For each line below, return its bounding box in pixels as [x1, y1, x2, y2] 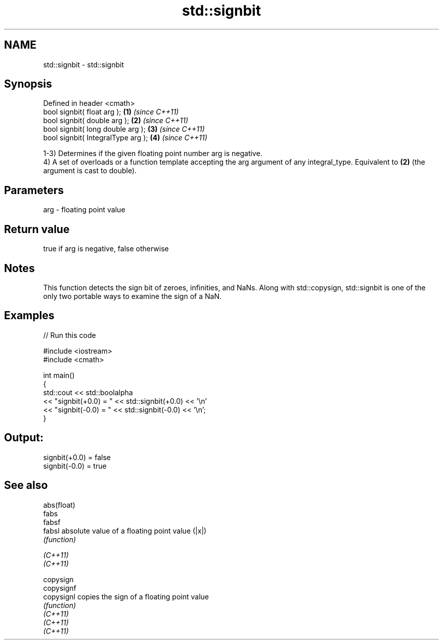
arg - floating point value [43, 205, 125, 214]
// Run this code [43, 330, 96, 339]
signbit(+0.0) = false [43, 452, 111, 462]
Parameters [4, 183, 64, 197]
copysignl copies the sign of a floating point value [43, 592, 209, 601]
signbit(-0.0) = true [43, 461, 107, 470]
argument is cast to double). [43, 166, 137, 175]
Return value [4, 222, 70, 236]
